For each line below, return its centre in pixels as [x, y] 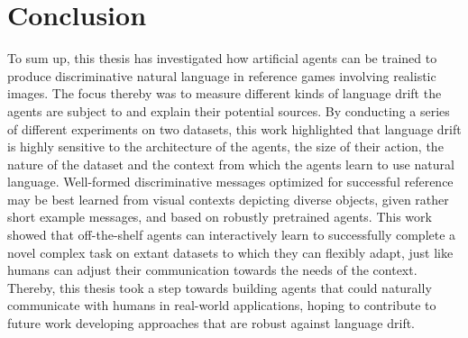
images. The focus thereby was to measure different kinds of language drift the [225, 93]
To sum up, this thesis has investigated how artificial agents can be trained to [222, 58]
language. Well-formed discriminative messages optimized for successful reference [230, 182]
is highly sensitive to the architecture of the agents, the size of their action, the [225, 146]
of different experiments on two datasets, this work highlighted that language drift [234, 128]
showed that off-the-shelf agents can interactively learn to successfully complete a [232, 235]
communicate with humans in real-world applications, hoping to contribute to [222, 305]
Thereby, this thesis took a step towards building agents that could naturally [220, 287]
